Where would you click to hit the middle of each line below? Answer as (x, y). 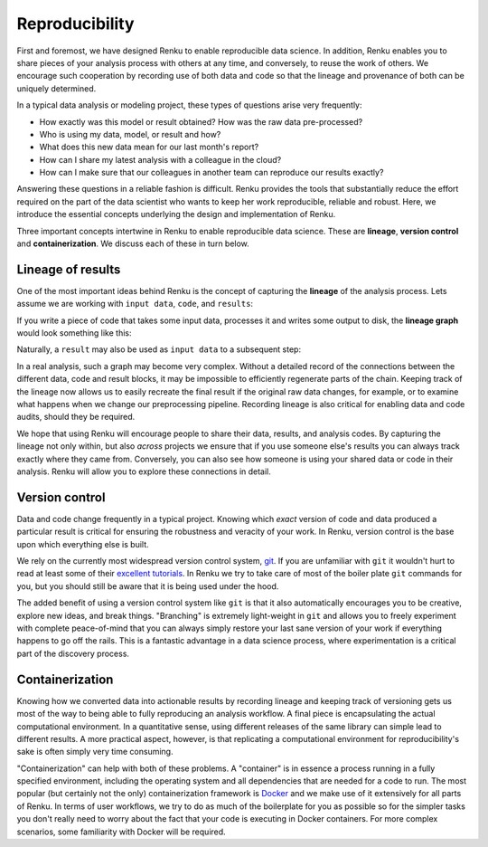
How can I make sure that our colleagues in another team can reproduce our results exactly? (211, 173)
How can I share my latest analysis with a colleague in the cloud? (160, 159)
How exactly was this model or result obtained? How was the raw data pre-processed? (201, 121)
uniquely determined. (56, 88)
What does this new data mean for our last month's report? (149, 147)
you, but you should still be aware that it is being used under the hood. (148, 586)
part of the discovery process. (73, 653)
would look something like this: (74, 333)
